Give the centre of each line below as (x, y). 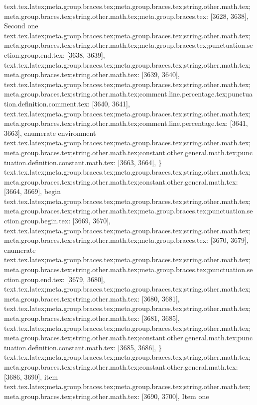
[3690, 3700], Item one (175, 396)
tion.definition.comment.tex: (47, 103)
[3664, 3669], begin (32, 191)
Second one (21, 26)
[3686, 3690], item (31, 376)
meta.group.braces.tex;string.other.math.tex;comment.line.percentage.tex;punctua (128, 94)
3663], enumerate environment (50, 133)
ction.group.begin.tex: (37, 221)
